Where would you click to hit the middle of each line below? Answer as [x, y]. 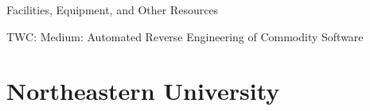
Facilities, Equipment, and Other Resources [113, 10]
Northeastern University [143, 91]
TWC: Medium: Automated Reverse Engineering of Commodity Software [185, 36]
